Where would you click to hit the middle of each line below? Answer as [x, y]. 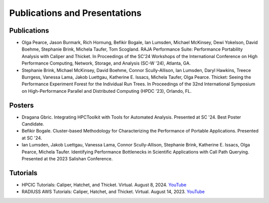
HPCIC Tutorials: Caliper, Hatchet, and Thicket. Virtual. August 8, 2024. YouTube [104, 185]
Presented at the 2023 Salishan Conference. [67, 159]
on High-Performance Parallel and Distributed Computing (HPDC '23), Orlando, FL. [107, 91]
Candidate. [33, 124]
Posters [22, 105]
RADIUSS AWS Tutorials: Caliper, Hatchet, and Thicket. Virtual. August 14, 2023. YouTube [113, 192]
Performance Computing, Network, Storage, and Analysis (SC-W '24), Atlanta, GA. [106, 63]
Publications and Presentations [75, 13]
